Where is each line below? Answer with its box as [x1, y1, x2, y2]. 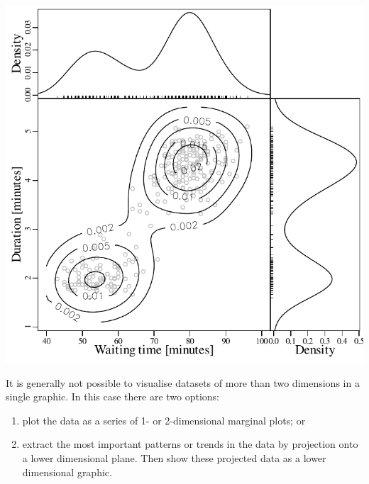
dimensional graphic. [22, 464, 112, 479]
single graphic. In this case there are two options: [6, 389, 220, 404]
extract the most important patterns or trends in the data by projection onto [22, 437, 358, 451]
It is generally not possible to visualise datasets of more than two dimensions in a [6, 375, 360, 390]
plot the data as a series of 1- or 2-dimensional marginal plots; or [22, 412, 306, 427]
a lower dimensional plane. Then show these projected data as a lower [22, 450, 326, 465]
